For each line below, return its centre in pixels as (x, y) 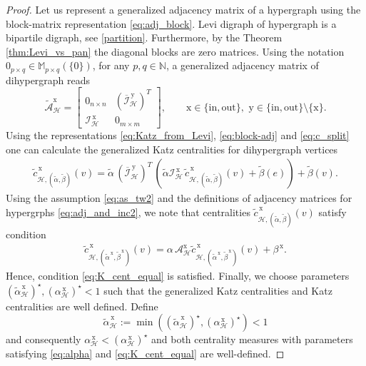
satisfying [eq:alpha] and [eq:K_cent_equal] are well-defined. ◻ (145, 354)
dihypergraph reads (48, 80)
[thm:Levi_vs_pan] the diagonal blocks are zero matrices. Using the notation (175, 51)
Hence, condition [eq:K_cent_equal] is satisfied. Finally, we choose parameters (178, 276)
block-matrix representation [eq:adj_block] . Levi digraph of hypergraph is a (171, 23)
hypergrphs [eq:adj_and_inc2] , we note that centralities (128, 212)
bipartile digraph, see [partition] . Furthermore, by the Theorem (144, 37)
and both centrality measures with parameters (252, 339)
